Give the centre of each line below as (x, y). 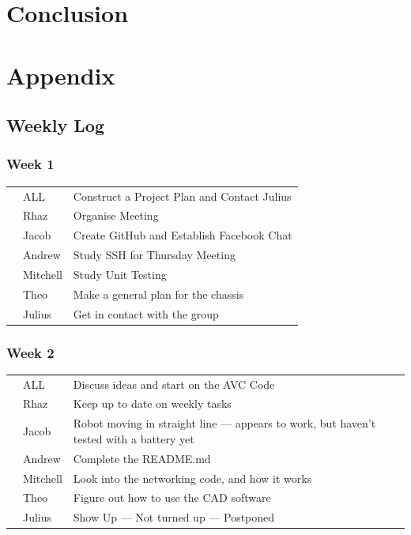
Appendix (61, 75)
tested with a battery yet (134, 438)
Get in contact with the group (146, 313)
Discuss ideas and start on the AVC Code (174, 384)
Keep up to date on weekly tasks (152, 403)
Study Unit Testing (120, 274)
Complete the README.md (142, 458)
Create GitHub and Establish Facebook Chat (183, 235)
